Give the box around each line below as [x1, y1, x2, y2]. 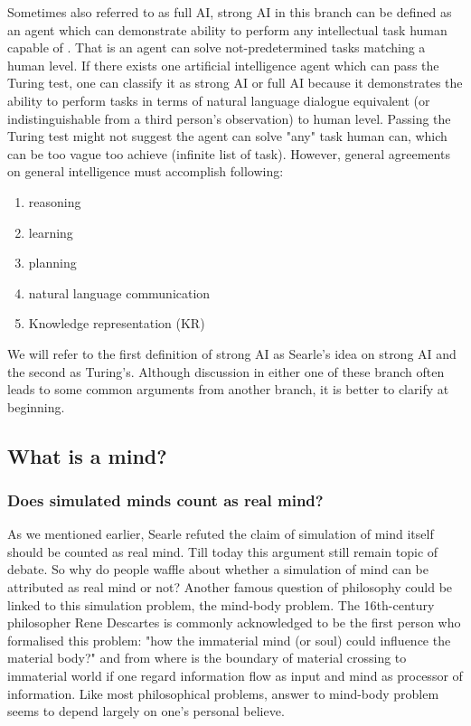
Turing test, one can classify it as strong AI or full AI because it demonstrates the [7, 73, 463, 92]
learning [28, 222, 73, 241]
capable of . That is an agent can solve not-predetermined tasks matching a [7, 38, 426, 57]
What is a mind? [7, 441, 167, 469]
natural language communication [28, 283, 211, 302]
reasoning [28, 192, 81, 211]
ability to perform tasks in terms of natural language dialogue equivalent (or [7, 90, 430, 109]
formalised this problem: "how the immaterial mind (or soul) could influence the [7, 630, 451, 649]
